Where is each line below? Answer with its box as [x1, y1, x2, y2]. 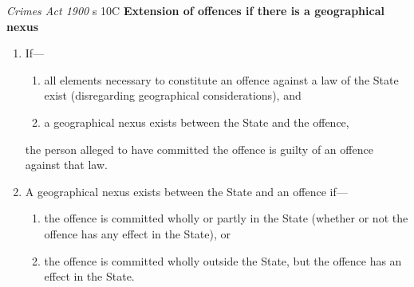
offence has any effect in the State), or [44, 225, 231, 242]
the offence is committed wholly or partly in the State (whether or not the [44, 210, 408, 226]
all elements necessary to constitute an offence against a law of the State [44, 71, 399, 88]
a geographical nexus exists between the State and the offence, [44, 113, 349, 130]
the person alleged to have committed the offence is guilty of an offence [25, 140, 373, 157]
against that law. [25, 156, 108, 173]
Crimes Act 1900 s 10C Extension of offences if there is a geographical [6, 2, 384, 18]
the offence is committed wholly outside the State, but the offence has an [44, 252, 402, 269]
